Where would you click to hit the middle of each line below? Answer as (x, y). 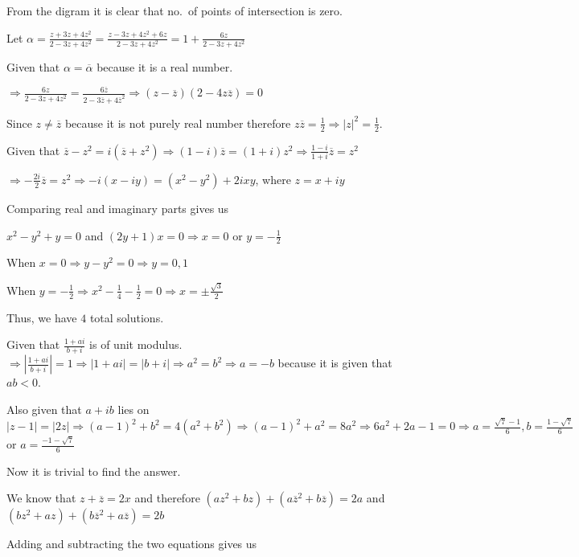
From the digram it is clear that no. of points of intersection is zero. (175, 10)
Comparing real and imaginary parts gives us (118, 208)
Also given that (44, 410)
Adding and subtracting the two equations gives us (132, 544)
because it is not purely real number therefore (178, 123)
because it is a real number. (165, 66)
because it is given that (335, 363)
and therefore (167, 498)
